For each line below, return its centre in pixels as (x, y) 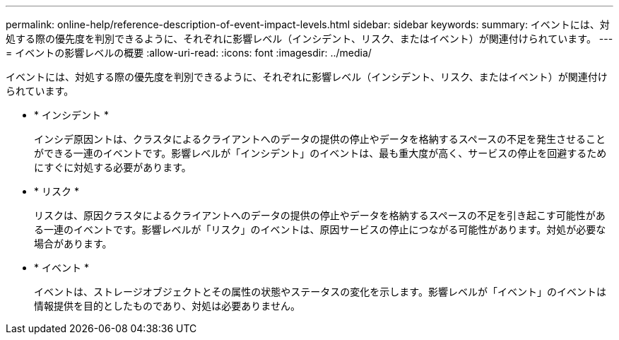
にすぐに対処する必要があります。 (113, 167)
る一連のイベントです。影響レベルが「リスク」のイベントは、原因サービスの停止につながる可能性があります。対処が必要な (320, 229)
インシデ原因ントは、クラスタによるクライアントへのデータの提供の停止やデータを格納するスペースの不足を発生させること (320, 139)
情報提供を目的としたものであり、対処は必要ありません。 (167, 306)
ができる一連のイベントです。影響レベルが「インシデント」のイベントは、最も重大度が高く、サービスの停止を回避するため (320, 153)
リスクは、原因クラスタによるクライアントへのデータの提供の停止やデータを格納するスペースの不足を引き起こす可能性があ (320, 215)
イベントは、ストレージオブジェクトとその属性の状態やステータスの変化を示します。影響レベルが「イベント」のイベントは (320, 292)
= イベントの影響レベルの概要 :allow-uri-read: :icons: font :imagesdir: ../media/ (189, 53)
